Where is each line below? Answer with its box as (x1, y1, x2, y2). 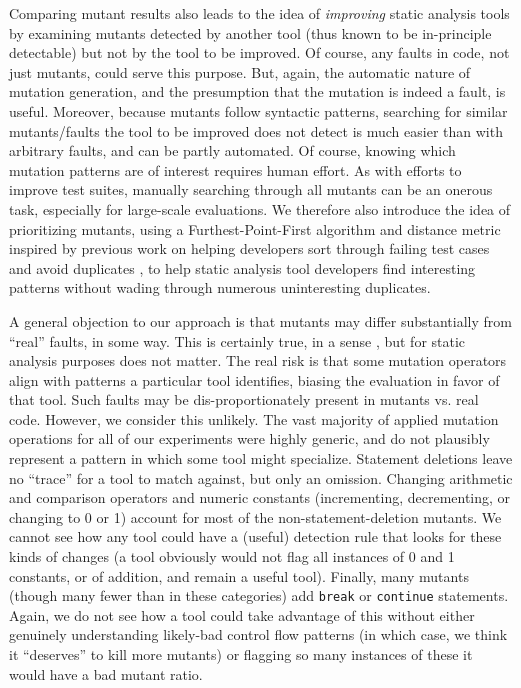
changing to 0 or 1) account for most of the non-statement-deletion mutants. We (9, 506, 502, 527)
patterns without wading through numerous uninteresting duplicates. (9, 277, 431, 298)
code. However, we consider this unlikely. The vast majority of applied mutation (9, 408, 499, 429)
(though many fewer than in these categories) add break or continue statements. (9, 585, 509, 606)
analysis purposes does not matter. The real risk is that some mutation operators (9, 350, 507, 371)
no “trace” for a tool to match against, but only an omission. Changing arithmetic (9, 467, 513, 488)
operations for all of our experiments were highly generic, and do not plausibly (9, 428, 490, 449)
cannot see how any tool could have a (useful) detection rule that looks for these (9, 526, 502, 547)
